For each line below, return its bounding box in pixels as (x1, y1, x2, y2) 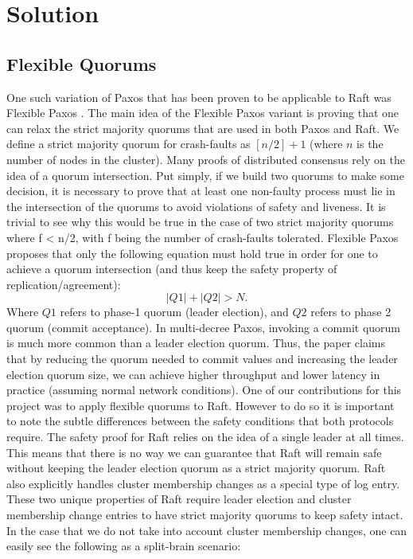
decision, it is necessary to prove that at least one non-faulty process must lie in (6, 182, 395, 199)
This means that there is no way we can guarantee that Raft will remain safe (6, 444, 382, 460)
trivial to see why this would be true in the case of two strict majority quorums (6, 213, 394, 230)
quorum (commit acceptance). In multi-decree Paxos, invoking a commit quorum (6, 319, 401, 335)
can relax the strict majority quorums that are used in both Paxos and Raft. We (6, 119, 399, 136)
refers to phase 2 (310, 303, 392, 320)
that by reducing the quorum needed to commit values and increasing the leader (6, 350, 398, 367)
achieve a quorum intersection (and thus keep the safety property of (6, 260, 337, 277)
